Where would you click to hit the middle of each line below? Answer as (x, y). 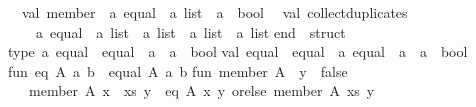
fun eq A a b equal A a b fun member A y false (178, 70)
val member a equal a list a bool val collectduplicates (214, 12)
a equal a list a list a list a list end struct (190, 31)
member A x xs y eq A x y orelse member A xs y (201, 90)
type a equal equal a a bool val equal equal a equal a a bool (238, 51)
